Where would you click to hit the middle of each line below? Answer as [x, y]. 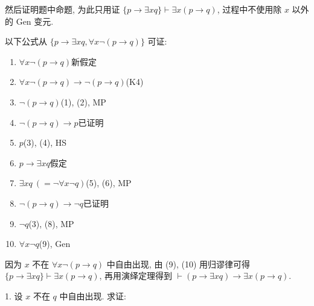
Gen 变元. [35, 21]
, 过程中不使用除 [249, 9]
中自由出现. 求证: [93, 295]
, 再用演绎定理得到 [136, 276]
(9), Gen [55, 244]
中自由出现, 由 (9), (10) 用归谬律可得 [178, 264]
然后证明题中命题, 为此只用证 [62, 9]
